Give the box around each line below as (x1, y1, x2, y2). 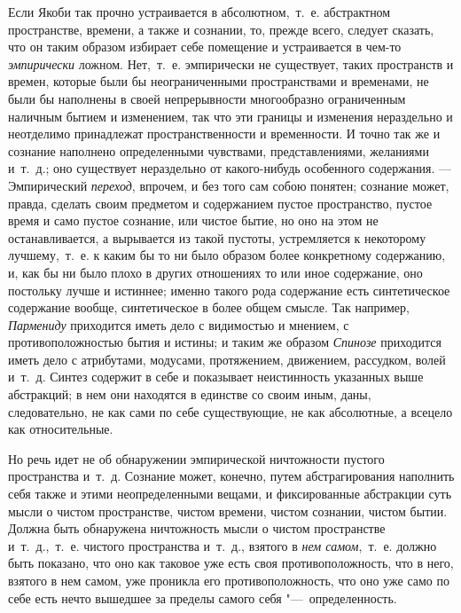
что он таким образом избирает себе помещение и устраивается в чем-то (8, 37, 402, 56)
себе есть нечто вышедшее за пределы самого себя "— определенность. (8, 588, 397, 607)
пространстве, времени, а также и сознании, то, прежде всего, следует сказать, (8, 20, 434, 38)
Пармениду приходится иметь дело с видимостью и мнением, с (8, 315, 349, 334)
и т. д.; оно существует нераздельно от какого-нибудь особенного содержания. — (8, 159, 452, 177)
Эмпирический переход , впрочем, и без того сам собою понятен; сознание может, (8, 176, 449, 194)
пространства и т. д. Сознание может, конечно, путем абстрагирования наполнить (8, 467, 455, 485)
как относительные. (8, 420, 113, 438)
